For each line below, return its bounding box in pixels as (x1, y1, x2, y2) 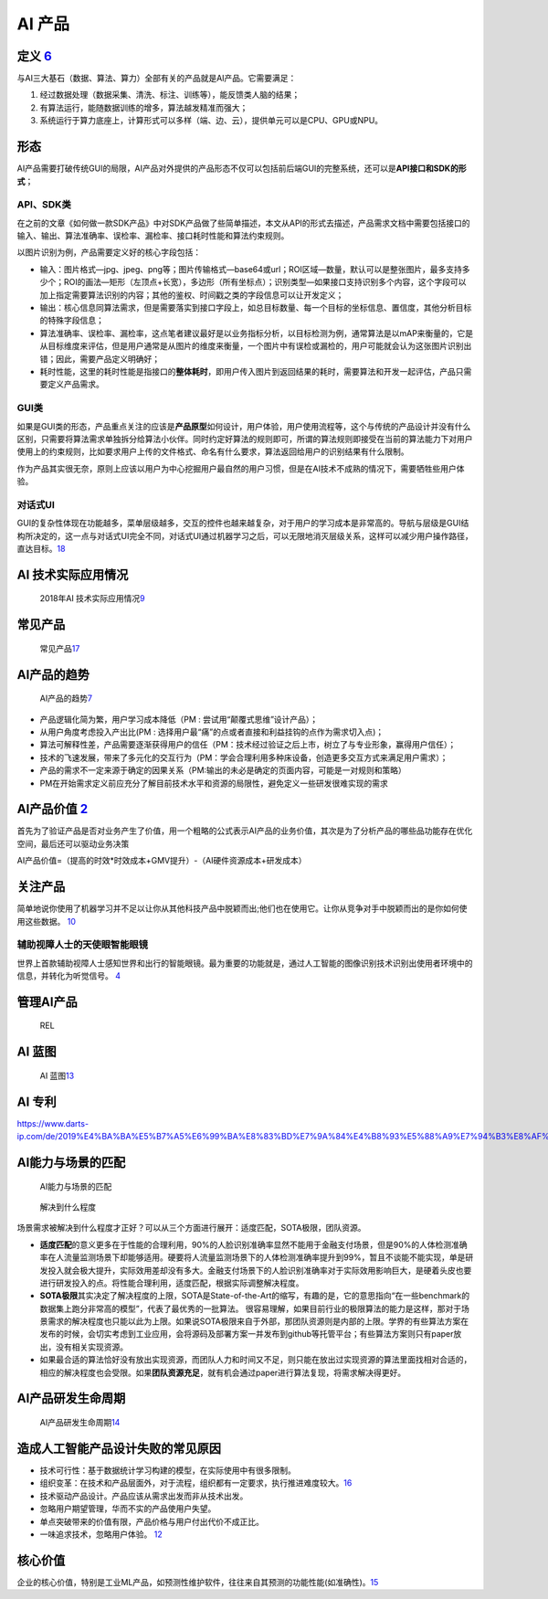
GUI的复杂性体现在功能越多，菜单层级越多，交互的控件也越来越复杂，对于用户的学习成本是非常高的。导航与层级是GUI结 (16, 517, 469, 529)
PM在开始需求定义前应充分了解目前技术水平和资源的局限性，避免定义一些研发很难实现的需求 (39, 778, 388, 789)
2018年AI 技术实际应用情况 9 (39, 593, 145, 604)
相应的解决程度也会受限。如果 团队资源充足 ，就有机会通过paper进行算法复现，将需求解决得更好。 (39, 1367, 406, 1378)
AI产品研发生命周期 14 (39, 1417, 121, 1428)
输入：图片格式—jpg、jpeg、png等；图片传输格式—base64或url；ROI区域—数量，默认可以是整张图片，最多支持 (39, 263, 463, 274)
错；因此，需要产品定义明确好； (39, 353, 160, 365)
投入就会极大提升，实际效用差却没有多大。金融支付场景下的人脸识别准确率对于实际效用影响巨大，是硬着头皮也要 (47, 1265, 472, 1276)
